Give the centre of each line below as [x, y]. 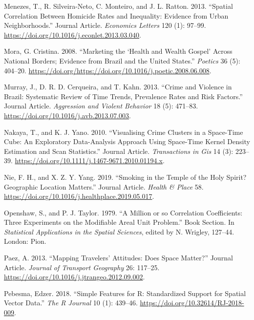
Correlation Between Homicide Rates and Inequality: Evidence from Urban [116, 15]
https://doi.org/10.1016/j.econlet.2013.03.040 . [73, 34]
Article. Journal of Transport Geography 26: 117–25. [82, 267]
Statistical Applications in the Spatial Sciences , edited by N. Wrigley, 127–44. [119, 231]
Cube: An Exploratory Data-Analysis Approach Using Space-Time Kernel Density [127, 141]
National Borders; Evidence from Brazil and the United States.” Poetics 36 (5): [122, 60]
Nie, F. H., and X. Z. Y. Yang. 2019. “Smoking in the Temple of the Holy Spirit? [125, 177]
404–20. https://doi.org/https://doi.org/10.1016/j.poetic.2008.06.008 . [108, 70]
